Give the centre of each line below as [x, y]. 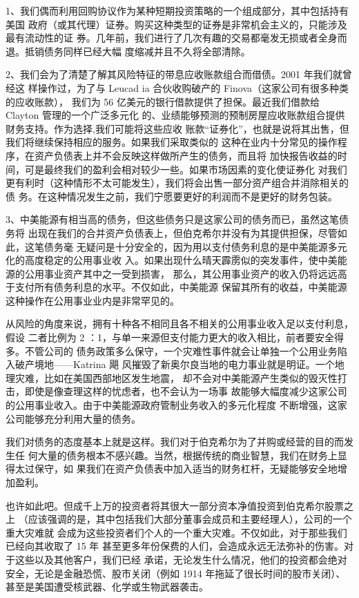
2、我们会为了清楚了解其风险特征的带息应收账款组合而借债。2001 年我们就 [174, 74]
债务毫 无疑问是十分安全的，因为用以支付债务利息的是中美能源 [186, 246]
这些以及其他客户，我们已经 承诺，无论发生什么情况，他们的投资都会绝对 [181, 559]
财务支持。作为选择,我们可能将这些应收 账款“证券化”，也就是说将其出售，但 [177, 128]
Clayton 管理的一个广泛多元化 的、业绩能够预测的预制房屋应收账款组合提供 [175, 115]
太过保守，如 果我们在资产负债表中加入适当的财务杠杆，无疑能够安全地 [176, 469]
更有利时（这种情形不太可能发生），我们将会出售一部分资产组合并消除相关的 [177, 183]
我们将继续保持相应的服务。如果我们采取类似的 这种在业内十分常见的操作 [172, 142]
